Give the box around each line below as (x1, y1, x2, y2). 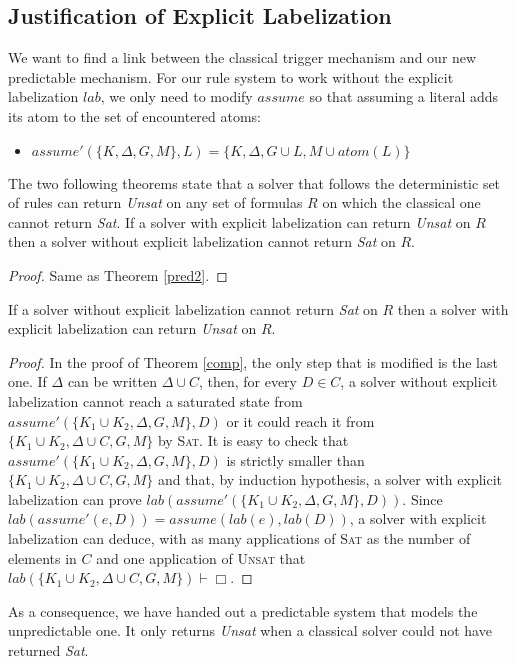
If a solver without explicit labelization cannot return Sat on (8, 298, 378, 319)
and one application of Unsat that (96, 547, 306, 568)
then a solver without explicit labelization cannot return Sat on (8, 231, 396, 252)
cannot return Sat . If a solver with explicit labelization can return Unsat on (8, 211, 471, 232)
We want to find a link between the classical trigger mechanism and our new (8, 47, 477, 68)
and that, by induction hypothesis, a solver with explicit (157, 469, 503, 490)
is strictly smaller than (226, 449, 365, 470)
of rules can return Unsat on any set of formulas (8, 192, 303, 213)
